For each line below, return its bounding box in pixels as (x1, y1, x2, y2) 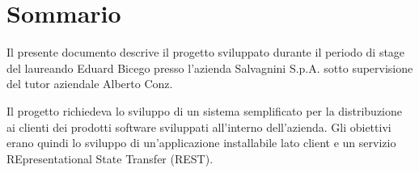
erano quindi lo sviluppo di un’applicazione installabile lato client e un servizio (6, 134, 396, 151)
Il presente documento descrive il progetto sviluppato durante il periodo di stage (6, 44, 405, 61)
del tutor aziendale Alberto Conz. (6, 75, 173, 92)
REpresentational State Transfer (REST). (6, 150, 214, 167)
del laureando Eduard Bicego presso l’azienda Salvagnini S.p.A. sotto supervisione (6, 59, 413, 76)
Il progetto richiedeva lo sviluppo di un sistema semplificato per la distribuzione (6, 102, 403, 119)
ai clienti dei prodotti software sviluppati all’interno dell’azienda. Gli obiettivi (6, 118, 391, 135)
